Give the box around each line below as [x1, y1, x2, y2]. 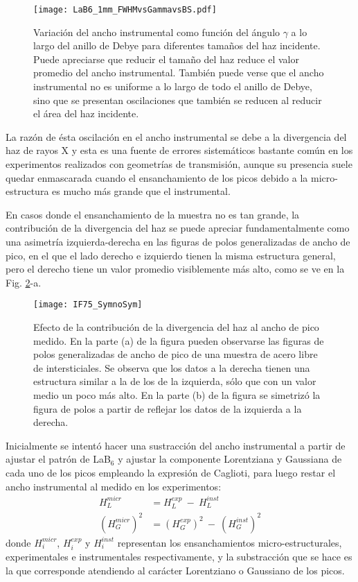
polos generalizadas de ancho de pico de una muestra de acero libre [33, 347, 318, 361]
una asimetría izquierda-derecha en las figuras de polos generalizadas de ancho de [6, 234, 350, 248]
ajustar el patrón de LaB [6, 452, 111, 466]
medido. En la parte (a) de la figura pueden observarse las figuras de [33, 333, 324, 348]
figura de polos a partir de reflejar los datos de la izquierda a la [33, 401, 302, 416]
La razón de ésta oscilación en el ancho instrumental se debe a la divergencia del [6, 129, 347, 144]
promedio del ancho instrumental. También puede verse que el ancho [33, 65, 324, 80]
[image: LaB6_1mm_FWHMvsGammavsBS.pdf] [33, 5, 217, 15]
